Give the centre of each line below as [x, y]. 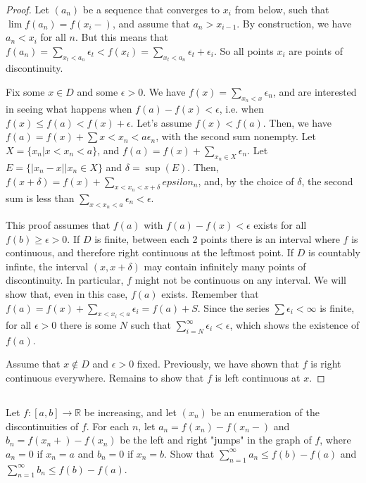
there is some [88, 325]
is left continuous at [258, 377]
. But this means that [122, 37]
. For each [108, 426]
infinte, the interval [47, 266]
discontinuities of [42, 426]
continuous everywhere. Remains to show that [105, 377]
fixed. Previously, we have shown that [218, 364]
